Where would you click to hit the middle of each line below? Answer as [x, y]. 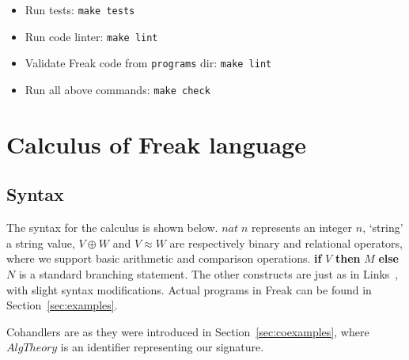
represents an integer [302, 227]
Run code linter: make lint [91, 36]
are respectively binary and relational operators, [286, 243]
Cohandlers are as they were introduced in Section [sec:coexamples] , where [188, 331]
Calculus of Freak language [156, 144]
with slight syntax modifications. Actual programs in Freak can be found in [189, 289]
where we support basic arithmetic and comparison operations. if [164, 258]
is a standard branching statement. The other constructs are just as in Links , [208, 273]
